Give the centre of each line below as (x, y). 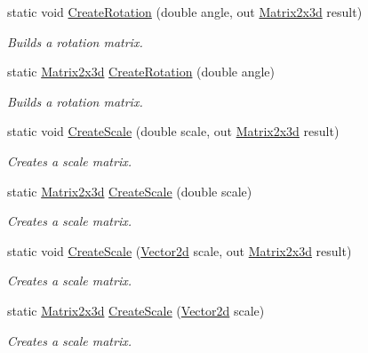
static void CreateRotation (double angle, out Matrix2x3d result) (185, 12)
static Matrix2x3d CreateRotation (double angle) (141, 72)
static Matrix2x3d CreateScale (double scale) (130, 191)
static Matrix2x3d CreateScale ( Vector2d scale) (136, 310)
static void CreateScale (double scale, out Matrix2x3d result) (173, 131)
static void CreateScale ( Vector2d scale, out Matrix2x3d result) (180, 250)
